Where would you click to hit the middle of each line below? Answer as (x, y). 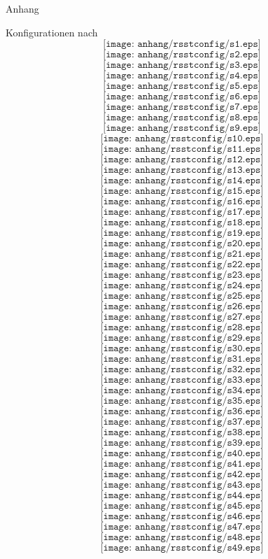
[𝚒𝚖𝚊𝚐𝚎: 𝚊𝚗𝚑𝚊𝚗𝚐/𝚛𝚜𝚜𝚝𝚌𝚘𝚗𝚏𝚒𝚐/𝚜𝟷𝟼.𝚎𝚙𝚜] (182, 202)
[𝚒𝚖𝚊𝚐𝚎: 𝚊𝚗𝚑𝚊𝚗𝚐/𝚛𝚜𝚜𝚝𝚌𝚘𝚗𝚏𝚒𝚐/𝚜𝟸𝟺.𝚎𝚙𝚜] (182, 286)
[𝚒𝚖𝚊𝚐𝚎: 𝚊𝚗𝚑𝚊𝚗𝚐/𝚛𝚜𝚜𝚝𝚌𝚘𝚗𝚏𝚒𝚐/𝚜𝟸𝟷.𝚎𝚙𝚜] (182, 254)
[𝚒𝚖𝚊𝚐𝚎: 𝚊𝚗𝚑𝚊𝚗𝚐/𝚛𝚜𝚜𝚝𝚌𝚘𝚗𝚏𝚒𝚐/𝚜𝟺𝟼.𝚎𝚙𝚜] (182, 517)
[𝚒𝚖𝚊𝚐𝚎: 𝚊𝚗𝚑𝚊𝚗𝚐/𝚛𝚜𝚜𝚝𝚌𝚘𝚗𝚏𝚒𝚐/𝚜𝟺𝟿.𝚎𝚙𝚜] (182, 548)
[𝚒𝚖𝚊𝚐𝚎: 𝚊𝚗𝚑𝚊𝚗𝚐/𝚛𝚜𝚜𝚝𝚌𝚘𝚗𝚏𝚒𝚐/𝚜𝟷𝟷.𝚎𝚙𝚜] (182, 149)
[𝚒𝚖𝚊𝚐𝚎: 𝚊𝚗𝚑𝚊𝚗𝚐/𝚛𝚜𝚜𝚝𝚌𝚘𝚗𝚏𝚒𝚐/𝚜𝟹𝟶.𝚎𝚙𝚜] (182, 349)
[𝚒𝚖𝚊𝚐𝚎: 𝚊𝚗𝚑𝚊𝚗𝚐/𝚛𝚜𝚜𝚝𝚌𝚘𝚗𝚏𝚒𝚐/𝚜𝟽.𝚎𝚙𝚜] (182, 107)
